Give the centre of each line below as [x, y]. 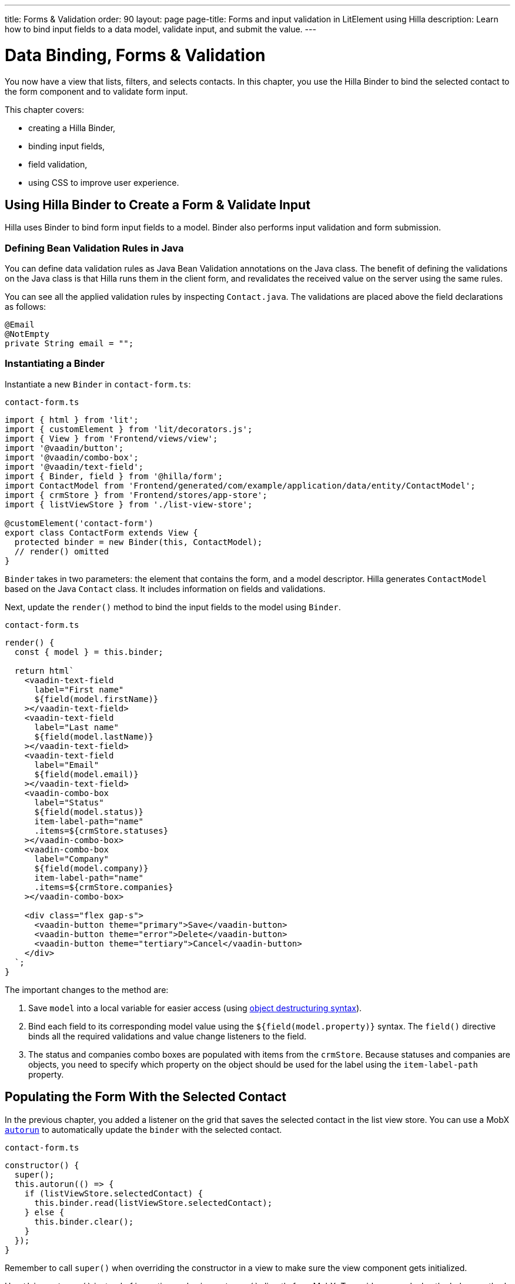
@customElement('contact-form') [79, 523]
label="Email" [67, 765]
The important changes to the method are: [87, 989]
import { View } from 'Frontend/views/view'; [111, 438]
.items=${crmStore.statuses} [101, 830]
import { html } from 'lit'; [72, 419]
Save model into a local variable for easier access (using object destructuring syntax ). [195, 1008]
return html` [44, 671]
